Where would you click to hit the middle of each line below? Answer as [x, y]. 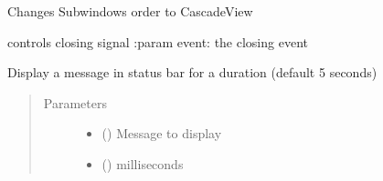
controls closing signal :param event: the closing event [158, 41]
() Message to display [162, 133]
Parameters [75, 102]
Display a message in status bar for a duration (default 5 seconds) [192, 72]
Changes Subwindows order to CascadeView [130, 11]
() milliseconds [143, 163]
